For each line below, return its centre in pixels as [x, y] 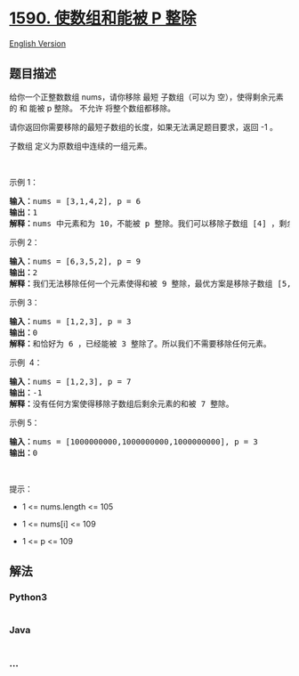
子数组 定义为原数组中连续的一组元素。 [81, 146]
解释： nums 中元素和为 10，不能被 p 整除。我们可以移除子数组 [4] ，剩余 [152, 223]
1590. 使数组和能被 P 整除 [103, 18]
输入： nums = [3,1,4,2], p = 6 [75, 201]
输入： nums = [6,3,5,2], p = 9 [75, 261]
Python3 [28, 598]
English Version [38, 43]
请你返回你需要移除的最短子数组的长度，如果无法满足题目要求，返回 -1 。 [144, 126]
